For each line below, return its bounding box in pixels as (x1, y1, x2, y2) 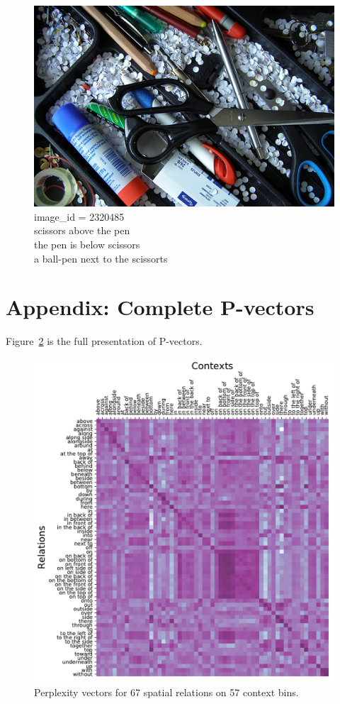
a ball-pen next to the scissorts (34, 251, 168, 265)
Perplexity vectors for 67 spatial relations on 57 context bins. (34, 684, 299, 699)
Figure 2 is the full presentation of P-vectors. (6, 334, 203, 348)
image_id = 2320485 (34, 209, 125, 224)
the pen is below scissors (34, 237, 140, 251)
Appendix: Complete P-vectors (6, 292, 314, 321)
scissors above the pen (34, 223, 130, 238)
